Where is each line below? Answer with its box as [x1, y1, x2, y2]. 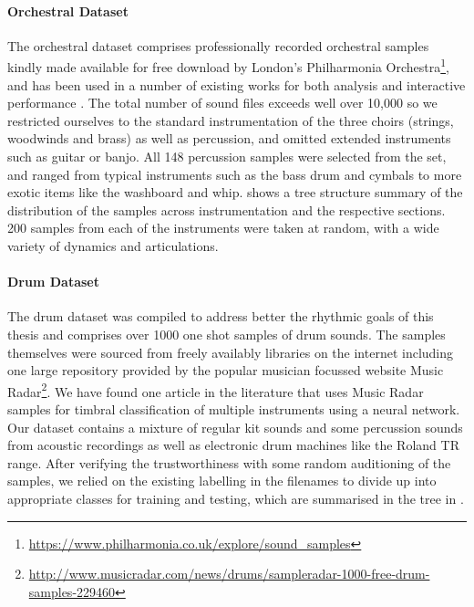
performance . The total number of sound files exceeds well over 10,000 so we [7, 93, 438, 112]
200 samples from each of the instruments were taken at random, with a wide [7, 218, 439, 237]
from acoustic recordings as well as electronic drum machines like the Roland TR [7, 435, 459, 455]
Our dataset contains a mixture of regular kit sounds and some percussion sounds [7, 417, 463, 436]
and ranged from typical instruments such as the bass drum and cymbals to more [7, 164, 462, 183]
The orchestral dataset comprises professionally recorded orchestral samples [7, 36, 429, 55]
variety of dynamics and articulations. [7, 235, 219, 255]
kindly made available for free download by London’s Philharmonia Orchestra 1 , [7, 55, 449, 77]
